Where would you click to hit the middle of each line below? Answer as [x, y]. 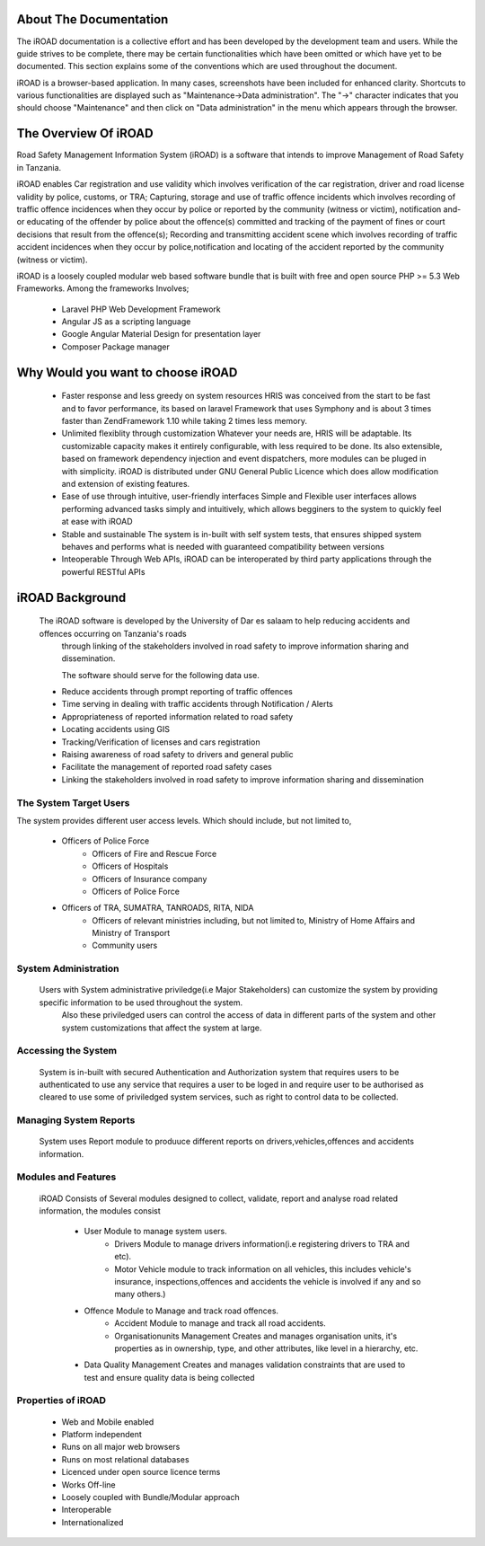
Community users [125, 945]
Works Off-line [88, 1484]
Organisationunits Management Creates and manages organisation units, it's [256, 1336]
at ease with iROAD [97, 522]
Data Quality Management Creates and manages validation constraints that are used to [245, 1365]
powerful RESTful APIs [103, 571]
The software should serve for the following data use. [160, 675]
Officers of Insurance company [150, 879]
